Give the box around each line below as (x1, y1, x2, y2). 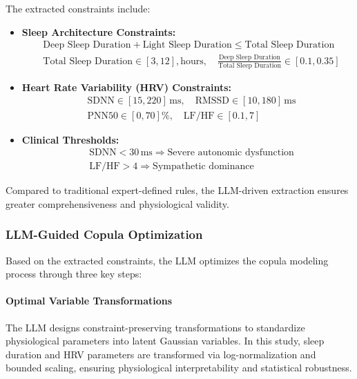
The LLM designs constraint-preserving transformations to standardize (6, 320, 305, 334)
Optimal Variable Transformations (6, 293, 173, 308)
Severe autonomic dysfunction (167, 148, 294, 158)
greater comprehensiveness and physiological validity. (6, 196, 229, 211)
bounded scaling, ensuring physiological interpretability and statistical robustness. (6, 360, 352, 375)
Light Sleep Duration (142, 40, 232, 50)
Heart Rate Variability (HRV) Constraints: (21, 79, 232, 94)
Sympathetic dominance (153, 162, 254, 172)
